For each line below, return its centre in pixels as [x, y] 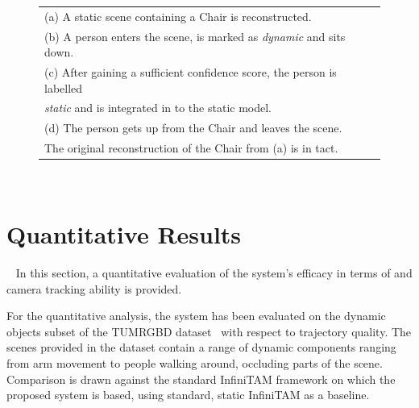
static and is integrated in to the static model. [158, 108]
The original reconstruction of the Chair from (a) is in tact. [191, 148]
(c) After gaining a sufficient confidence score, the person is [191, 72]
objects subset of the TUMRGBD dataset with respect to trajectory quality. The [209, 331]
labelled [64, 87]
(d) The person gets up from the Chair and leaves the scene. [193, 128]
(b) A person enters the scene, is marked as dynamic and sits [195, 36]
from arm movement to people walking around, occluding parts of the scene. [195, 362]
